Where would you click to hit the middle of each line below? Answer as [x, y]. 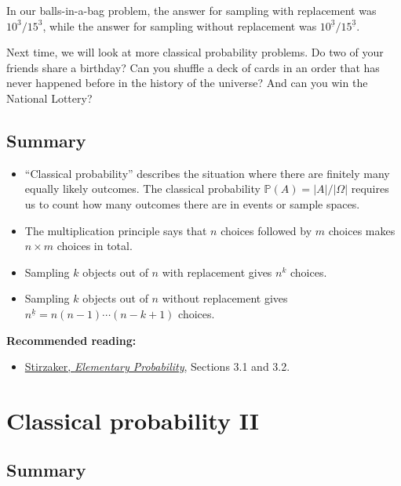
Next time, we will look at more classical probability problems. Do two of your [195, 52]
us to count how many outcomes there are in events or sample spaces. [192, 203]
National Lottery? [49, 98]
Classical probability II [133, 420]
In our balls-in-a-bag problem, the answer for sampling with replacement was [191, 10]
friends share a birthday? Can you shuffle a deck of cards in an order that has [193, 67]
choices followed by [266, 230]
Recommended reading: [71, 340]
